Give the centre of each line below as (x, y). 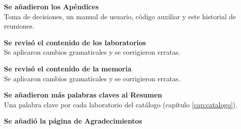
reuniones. (19, 26)
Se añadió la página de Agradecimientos (73, 121)
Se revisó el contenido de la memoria (68, 68)
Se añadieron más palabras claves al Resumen (83, 95)
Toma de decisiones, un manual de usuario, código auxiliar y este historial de (120, 16)
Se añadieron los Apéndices (51, 6)
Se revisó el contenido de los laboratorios (75, 42)
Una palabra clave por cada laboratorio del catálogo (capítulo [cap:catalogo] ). (121, 104)
